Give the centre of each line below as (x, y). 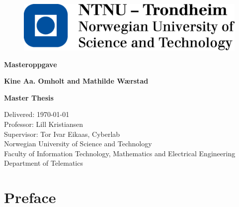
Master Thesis (29, 97)
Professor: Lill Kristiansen (44, 124)
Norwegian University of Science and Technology (78, 144)
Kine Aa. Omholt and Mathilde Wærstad (76, 81)
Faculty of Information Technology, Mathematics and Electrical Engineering (120, 153)
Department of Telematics (43, 163)
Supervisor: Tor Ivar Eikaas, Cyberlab (62, 134)
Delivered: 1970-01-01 (37, 114)
